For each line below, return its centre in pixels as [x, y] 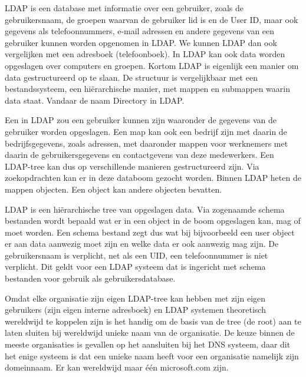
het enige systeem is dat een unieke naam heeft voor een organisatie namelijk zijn [152, 355]
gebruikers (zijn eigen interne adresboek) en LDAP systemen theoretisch [135, 310]
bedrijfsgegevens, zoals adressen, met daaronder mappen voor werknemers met [147, 143]
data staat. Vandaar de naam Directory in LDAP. [95, 100]
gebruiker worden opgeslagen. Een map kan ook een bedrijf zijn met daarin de [146, 131]
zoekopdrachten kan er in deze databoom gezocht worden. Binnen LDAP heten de [153, 178]
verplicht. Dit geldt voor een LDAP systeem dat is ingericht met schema [135, 267]
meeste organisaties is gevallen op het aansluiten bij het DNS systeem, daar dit [148, 344]
